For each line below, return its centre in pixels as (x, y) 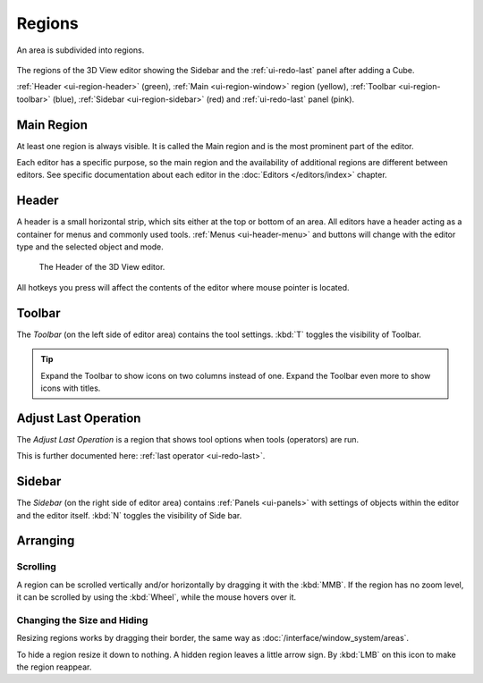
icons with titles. (71, 388)
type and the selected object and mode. (90, 247)
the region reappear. (54, 667)
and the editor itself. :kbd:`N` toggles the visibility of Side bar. (129, 515)
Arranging (46, 541)
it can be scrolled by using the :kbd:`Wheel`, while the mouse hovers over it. (157, 597)
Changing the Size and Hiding (82, 620)
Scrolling (37, 567)
